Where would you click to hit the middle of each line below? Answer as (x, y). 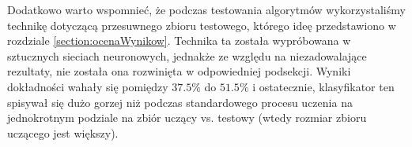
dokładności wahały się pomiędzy (88, 86)
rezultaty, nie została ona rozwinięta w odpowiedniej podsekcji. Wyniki (179, 71)
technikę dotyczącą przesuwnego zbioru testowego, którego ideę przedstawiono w (202, 25)
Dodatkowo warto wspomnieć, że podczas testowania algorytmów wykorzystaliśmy (206, 9)
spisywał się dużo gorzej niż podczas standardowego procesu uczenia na (180, 102)
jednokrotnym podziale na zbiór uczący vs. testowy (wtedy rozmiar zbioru (187, 118)
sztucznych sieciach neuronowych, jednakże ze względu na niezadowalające (187, 55)
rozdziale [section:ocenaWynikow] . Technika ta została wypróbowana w (179, 40)
